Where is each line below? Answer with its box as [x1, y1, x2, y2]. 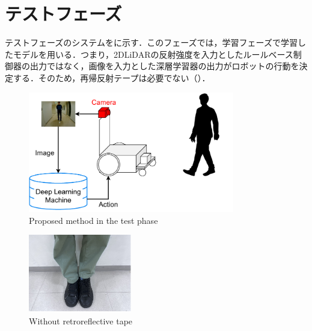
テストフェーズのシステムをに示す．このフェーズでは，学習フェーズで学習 [5, 36, 298, 49]
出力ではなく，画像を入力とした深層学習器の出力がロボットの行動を [29, 60, 299, 72]
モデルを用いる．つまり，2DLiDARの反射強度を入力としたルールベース [13, 48, 293, 60]
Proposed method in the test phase [29, 214, 158, 226]
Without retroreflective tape [29, 314, 133, 327]
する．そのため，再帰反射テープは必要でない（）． [13, 71, 210, 84]
